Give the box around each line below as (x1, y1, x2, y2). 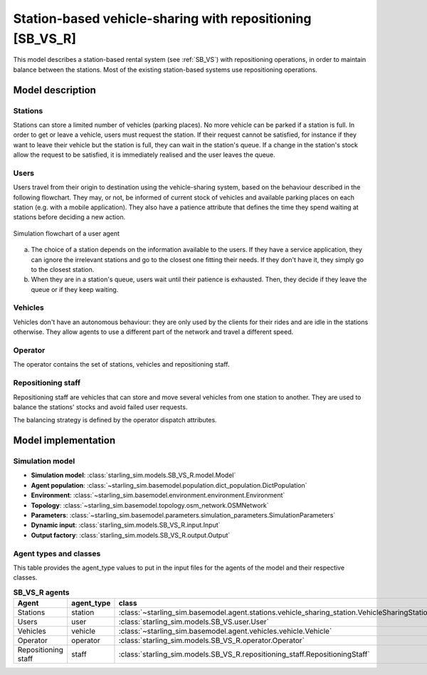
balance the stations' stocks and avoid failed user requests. (13, 402, 188, 411)
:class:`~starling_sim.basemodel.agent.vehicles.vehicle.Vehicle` (118, 627, 332, 637)
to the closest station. (31, 265, 95, 273)
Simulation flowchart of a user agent (13, 229, 120, 238)
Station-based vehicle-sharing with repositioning (13, 11, 312, 26)
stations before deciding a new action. (13, 213, 126, 221)
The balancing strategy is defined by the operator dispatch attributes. (13, 416, 217, 424)
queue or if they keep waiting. (31, 285, 119, 293)
